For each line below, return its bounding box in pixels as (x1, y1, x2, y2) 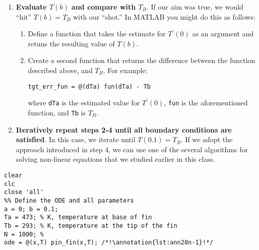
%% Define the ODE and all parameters (4, 197, 134, 204)
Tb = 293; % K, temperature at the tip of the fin (4, 222, 177, 229)
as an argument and (192, 28, 254, 39)
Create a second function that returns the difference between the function (28, 55, 255, 66)
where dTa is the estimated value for (28, 97, 140, 108)
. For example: (103, 65, 148, 75)
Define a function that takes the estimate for (28, 28, 166, 39)
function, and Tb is (28, 107, 86, 117)
